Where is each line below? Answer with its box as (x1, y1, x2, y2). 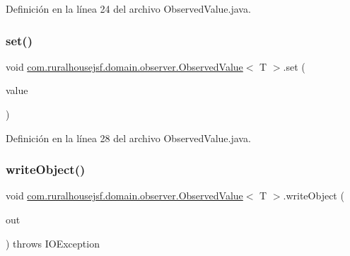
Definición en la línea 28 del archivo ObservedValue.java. (6, 130, 251, 145)
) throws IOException (6, 235, 100, 250)
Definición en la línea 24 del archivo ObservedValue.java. (6, 1, 251, 16)
